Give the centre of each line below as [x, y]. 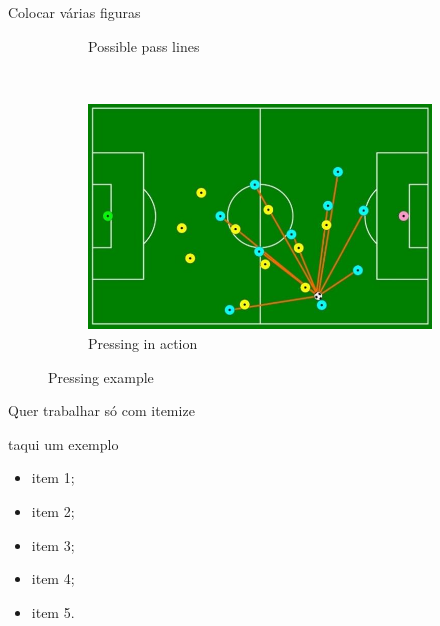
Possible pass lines [144, 45]
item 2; [53, 510]
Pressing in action [143, 342]
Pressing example [101, 376]
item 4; [53, 578]
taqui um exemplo [63, 443]
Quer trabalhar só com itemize [101, 410]
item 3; [53, 544]
